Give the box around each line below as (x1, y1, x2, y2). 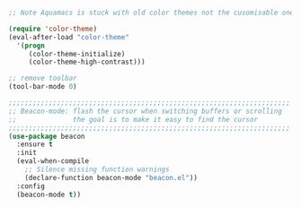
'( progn (16, 41, 46, 50)
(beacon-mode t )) (16, 190, 82, 199)
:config (16, 181, 46, 191)
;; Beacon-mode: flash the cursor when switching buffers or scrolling (8, 107, 282, 116)
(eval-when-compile (16, 157, 90, 166)
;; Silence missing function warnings (24, 165, 170, 174)
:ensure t (16, 140, 53, 149)
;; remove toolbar (8, 73, 77, 83)
